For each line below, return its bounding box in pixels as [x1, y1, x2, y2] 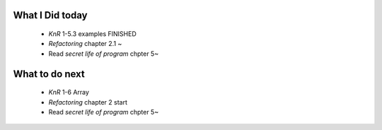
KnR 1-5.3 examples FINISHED [48, 30, 137, 38]
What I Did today [13, 9, 88, 21]
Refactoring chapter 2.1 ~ [48, 40, 122, 48]
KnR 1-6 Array [48, 88, 90, 97]
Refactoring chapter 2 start [48, 97, 127, 106]
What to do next [13, 68, 85, 80]
